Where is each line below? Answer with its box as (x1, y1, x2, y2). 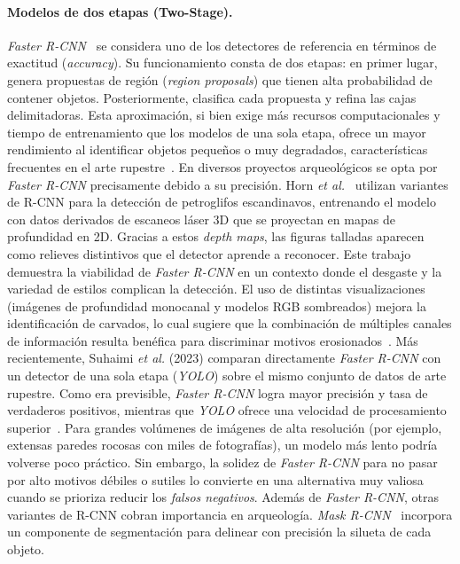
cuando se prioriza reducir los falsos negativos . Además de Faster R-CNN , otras (7, 488, 439, 506)
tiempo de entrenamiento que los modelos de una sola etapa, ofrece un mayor (7, 122, 426, 141)
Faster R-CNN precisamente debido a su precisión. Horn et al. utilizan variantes (7, 175, 448, 193)
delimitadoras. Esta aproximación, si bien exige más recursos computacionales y (7, 106, 441, 124)
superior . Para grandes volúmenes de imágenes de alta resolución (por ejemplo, (7, 418, 442, 436)
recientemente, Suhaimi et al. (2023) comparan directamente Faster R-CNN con (7, 349, 441, 367)
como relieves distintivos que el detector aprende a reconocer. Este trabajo (7, 244, 411, 262)
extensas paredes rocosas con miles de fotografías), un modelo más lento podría (7, 435, 438, 454)
